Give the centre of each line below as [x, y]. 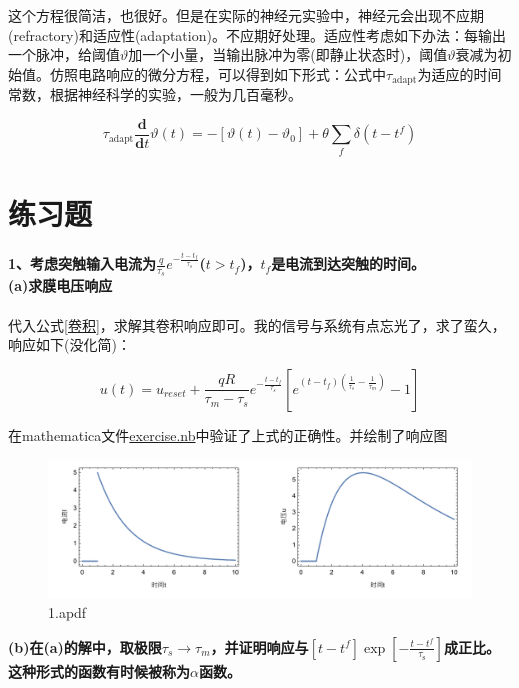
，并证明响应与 [259, 646]
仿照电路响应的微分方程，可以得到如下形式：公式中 [217, 73]
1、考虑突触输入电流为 [82, 263]
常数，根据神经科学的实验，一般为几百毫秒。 [155, 94]
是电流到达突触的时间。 [348, 263]
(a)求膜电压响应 [60, 285]
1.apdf [67, 612]
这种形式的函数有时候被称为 [99, 670]
